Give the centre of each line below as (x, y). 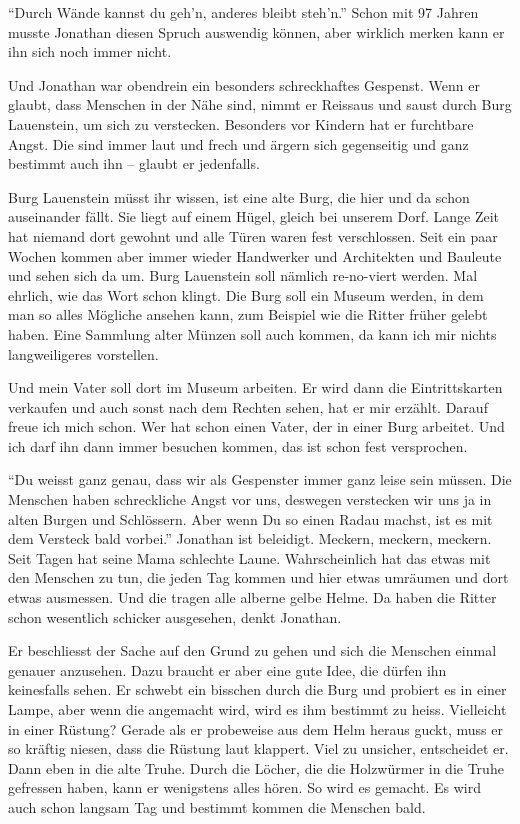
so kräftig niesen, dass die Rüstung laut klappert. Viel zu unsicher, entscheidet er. (258, 748)
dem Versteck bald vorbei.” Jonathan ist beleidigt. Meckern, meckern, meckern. (250, 538)
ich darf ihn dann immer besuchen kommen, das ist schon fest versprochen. (238, 445)
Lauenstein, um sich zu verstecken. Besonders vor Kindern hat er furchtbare (241, 123)
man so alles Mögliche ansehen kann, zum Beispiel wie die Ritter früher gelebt (248, 314)
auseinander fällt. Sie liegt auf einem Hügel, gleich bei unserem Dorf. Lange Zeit (254, 216)
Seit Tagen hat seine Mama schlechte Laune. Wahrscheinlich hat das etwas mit (249, 557)
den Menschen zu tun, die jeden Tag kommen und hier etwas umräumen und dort (258, 577)
